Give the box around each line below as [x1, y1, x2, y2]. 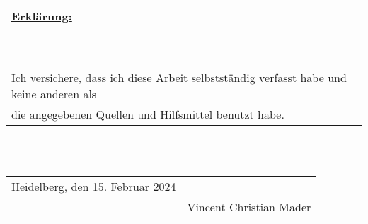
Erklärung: [11, 7, 72, 24]
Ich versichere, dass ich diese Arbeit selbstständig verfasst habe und [11, 69, 347, 86]
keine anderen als [11, 85, 97, 102]
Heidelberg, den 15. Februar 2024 [11, 177, 176, 194]
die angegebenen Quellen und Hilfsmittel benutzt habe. [11, 105, 284, 122]
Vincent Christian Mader [187, 198, 311, 215]
